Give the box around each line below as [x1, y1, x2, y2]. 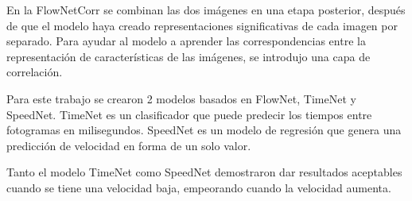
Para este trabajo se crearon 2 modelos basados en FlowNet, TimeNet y [6, 90, 356, 106]
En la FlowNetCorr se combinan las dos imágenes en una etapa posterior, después [6, 2, 406, 17]
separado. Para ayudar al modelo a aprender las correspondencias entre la [6, 33, 366, 49]
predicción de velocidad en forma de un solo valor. [6, 137, 251, 153]
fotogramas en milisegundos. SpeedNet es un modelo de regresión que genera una [6, 122, 402, 138]
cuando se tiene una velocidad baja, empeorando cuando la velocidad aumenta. [6, 179, 391, 195]
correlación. [6, 64, 63, 80]
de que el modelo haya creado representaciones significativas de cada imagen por [6, 17, 398, 33]
